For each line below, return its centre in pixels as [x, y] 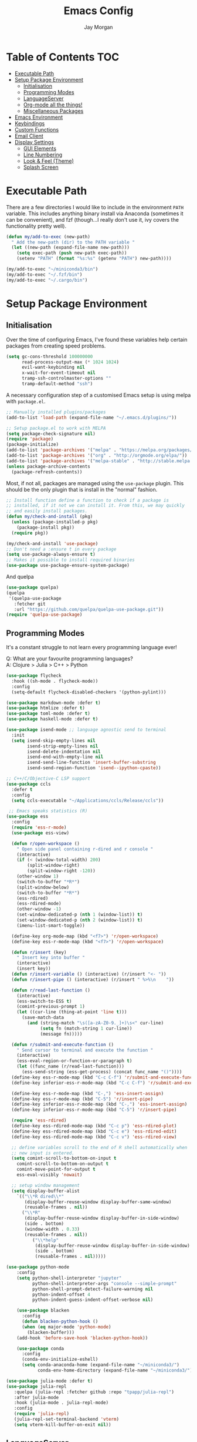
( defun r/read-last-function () [51, 990]
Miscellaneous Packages [53, 111]
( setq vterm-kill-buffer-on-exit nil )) [62, 1424]
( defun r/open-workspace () [46, 843]
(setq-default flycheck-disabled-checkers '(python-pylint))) [89, 692]
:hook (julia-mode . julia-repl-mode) [61, 1403]
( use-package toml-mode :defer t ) [48, 714]
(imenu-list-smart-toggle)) [51, 925]
